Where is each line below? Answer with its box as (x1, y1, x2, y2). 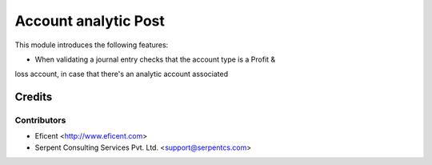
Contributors (14, 115, 66, 126)
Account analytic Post (14, 12, 166, 30)
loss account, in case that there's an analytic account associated (14, 69, 229, 79)
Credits (14, 91, 53, 104)
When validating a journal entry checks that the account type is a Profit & (34, 54, 276, 64)
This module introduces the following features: (14, 40, 169, 50)
